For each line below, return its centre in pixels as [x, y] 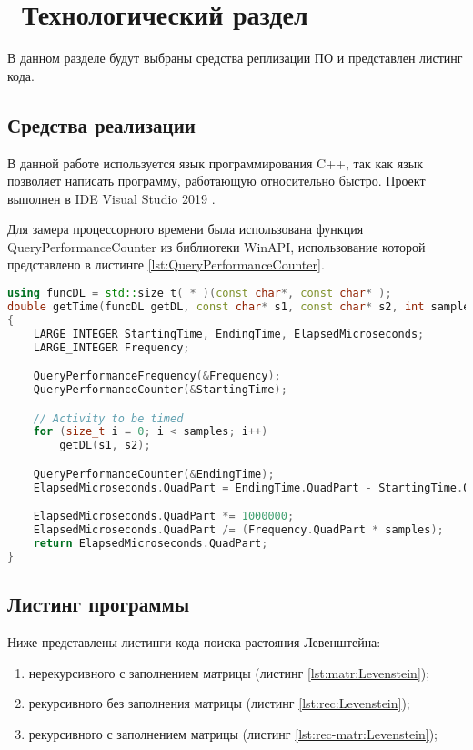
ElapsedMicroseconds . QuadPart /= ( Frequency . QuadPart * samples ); [238, 530]
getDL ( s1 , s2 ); [105, 446]
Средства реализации [101, 124]
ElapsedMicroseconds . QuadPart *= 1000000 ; [164, 517]
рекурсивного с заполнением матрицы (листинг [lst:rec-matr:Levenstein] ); [233, 733]
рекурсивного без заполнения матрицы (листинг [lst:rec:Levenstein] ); [219, 703]
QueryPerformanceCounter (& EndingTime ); [154, 474]
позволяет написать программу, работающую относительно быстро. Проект [216, 181]
